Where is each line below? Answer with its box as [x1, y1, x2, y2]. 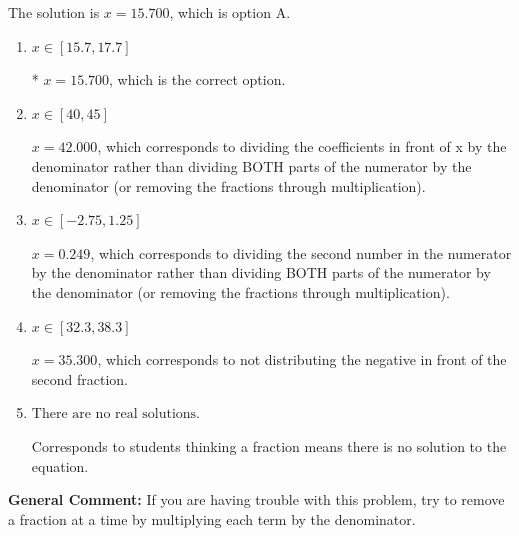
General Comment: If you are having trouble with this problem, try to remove [8, 489, 505, 510]
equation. [31, 455, 89, 476]
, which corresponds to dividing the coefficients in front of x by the [97, 136, 507, 157]
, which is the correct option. [109, 69, 286, 90]
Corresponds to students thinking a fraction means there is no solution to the [31, 435, 507, 456]
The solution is [8, 2, 100, 22]
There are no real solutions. [31, 407, 201, 422]
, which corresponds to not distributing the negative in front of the [97, 349, 507, 370]
